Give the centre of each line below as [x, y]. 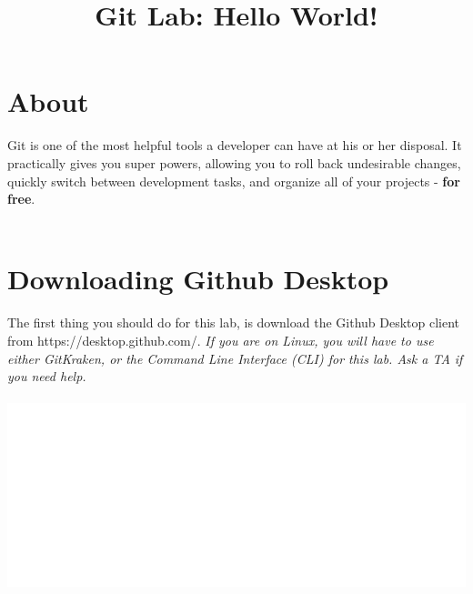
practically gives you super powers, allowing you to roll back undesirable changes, [234, 162]
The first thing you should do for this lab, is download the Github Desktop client [234, 322]
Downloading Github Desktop [198, 279]
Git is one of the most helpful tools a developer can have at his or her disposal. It [235, 145]
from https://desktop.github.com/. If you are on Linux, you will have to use [221, 340]
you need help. [47, 376]
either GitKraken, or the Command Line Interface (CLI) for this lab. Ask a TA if [235, 358]
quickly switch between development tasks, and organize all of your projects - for [234, 181]
